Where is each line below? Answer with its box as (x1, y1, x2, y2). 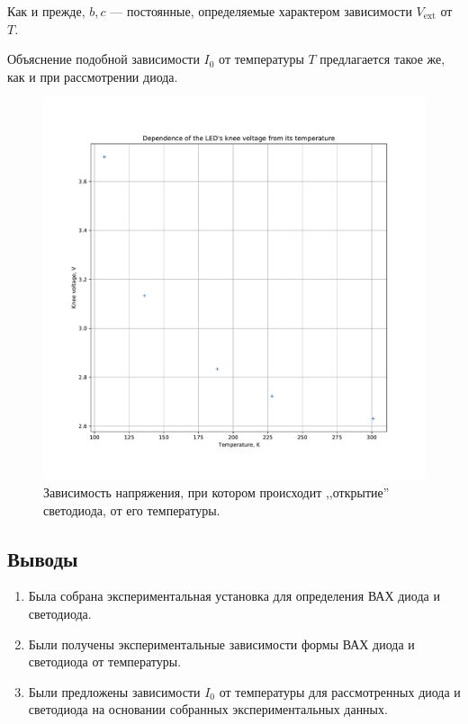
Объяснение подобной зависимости (7, 49, 200, 68)
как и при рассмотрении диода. (7, 67, 178, 85)
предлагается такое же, (319, 49, 445, 68)
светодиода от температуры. (28, 652, 182, 671)
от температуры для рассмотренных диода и (219, 682, 461, 701)
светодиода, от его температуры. (43, 500, 220, 519)
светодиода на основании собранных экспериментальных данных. (28, 700, 388, 719)
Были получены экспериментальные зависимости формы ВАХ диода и (28, 634, 415, 653)
